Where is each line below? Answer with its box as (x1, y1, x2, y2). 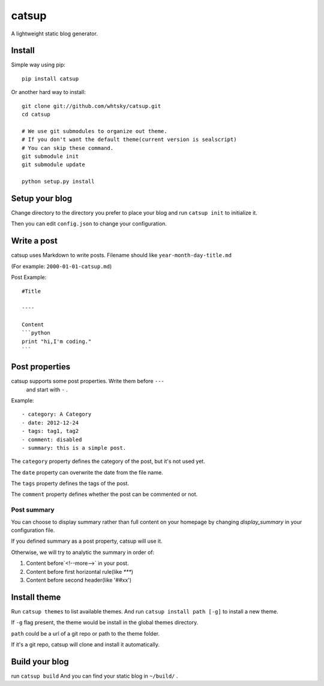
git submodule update (22, 161, 85, 168)
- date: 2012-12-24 (22, 419, 79, 426)
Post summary (11, 506, 55, 514)
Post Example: (11, 273, 47, 281)
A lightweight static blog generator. (11, 30, 98, 37)
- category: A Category (22, 411, 92, 418)
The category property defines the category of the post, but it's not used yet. (11, 458, 205, 465)
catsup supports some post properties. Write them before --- (11, 378, 165, 385)
